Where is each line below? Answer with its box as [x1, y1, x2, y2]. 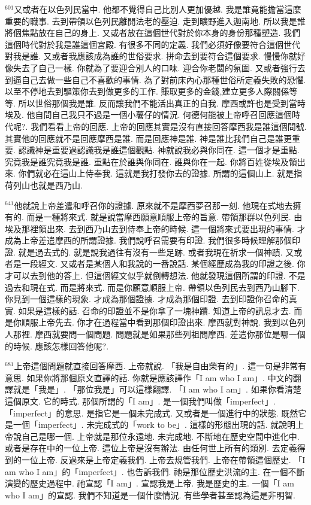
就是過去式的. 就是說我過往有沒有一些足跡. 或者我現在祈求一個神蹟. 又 [18, 245, 294, 258]
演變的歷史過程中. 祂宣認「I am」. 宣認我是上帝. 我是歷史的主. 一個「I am [5, 477, 294, 489]
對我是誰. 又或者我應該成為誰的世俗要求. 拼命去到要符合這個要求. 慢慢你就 [5, 50, 297, 62]
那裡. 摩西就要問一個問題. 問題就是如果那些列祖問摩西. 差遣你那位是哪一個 [13, 328, 306, 340]
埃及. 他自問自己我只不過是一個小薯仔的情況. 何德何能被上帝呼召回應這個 [5, 108, 292, 121]
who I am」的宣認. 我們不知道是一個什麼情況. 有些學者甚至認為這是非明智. [5, 488, 295, 501]
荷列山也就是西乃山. [5, 178, 83, 191]
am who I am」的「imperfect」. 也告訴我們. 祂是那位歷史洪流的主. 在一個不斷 [5, 465, 305, 477]
